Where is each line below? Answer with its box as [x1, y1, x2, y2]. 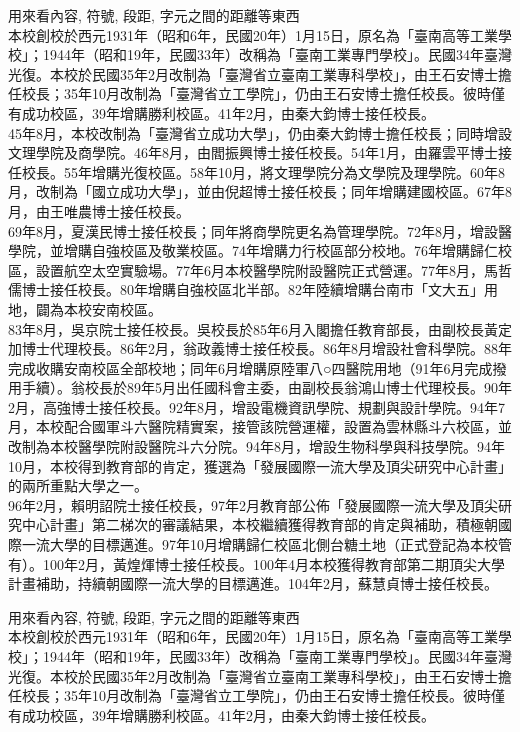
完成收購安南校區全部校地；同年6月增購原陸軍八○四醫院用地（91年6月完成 [8, 357, 493, 378]
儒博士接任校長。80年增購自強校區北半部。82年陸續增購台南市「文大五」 [8, 279, 484, 300]
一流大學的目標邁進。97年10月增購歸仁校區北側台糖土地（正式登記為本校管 [21, 534, 512, 555]
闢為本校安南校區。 [35, 298, 162, 319]
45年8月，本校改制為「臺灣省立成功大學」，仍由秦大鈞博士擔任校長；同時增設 [8, 122, 512, 143]
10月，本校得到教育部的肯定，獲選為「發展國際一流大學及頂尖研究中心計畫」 [8, 455, 512, 476]
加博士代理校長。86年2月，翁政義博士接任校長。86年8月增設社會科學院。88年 [8, 338, 512, 359]
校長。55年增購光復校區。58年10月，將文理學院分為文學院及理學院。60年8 [21, 161, 505, 182]
